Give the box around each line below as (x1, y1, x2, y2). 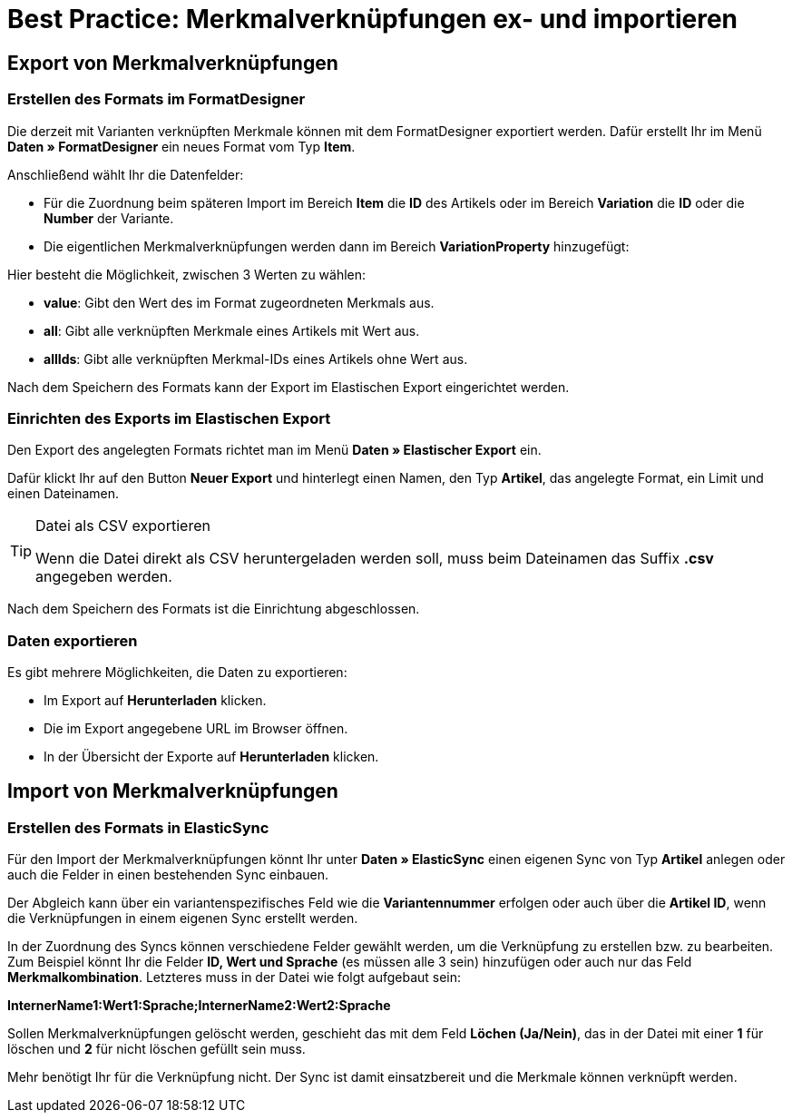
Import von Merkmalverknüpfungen (7, 780, 338, 803)
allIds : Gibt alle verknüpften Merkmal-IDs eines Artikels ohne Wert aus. (44, 350, 468, 367)
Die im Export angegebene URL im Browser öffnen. (44, 721, 348, 737)
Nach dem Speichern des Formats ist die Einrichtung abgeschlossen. (7, 601, 420, 617)
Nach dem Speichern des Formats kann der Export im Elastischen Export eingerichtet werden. (7, 378, 570, 395)
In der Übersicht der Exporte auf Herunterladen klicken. (44, 749, 379, 765)
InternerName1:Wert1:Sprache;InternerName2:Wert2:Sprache (7, 997, 391, 1014)
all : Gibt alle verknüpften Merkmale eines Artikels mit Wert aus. (44, 322, 420, 339)
